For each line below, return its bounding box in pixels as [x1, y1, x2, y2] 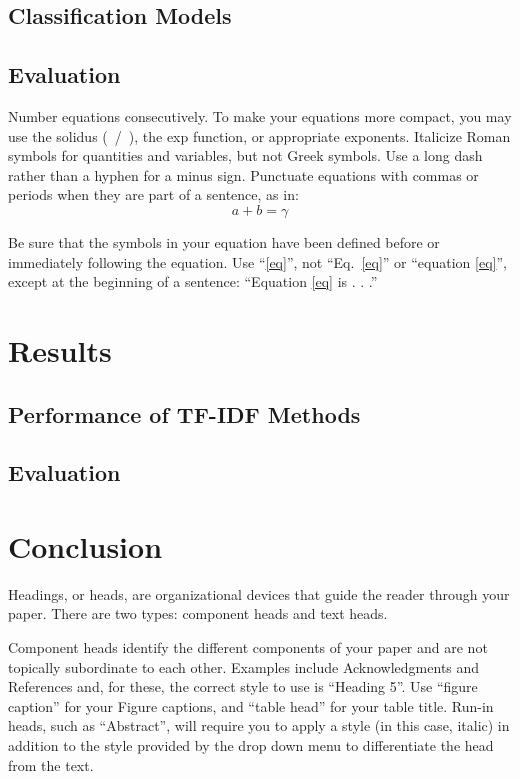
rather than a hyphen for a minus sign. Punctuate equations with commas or [8, 164, 479, 185]
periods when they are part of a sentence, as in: [8, 184, 299, 205]
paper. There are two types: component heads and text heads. [8, 603, 388, 624]
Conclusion [8, 525, 163, 566]
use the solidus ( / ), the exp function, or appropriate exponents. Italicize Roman [8, 125, 511, 146]
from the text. [8, 754, 94, 775]
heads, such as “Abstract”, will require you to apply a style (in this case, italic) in [8, 715, 510, 736]
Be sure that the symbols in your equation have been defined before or [8, 231, 440, 252]
